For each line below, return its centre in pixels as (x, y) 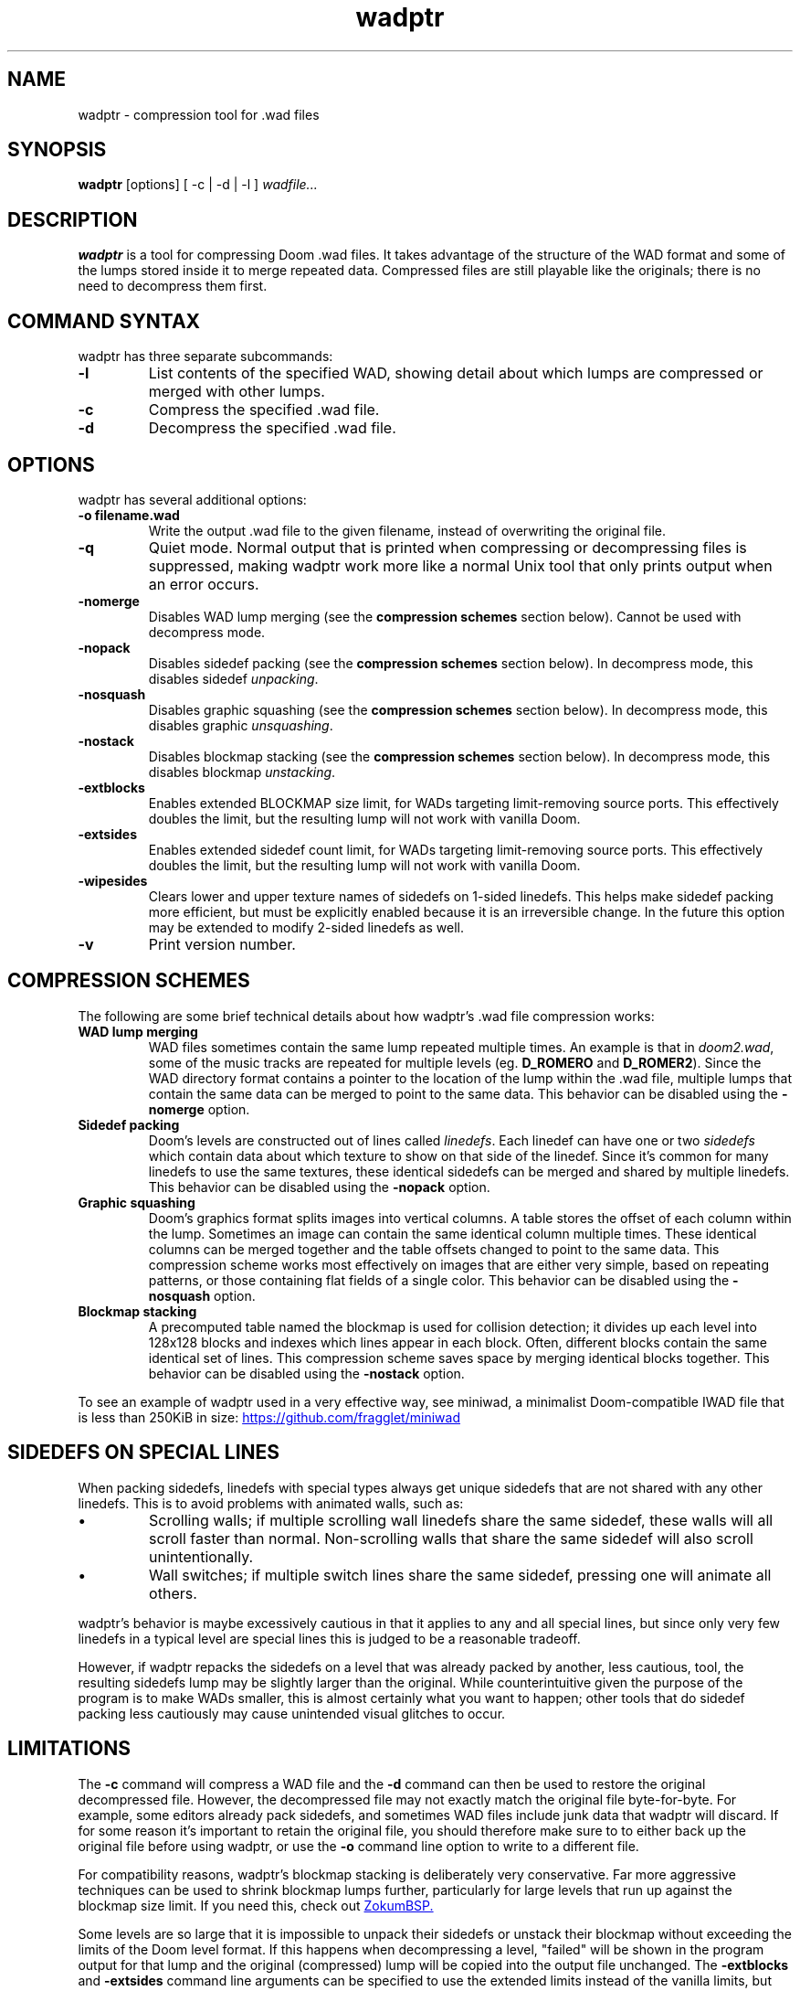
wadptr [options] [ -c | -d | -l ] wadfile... (198, 185)
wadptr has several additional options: (192, 499)
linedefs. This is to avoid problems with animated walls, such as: (271, 1503)
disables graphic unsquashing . (241, 725)
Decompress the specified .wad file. (272, 428)
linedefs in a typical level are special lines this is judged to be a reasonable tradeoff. (329, 1638)
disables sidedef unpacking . (233, 678)
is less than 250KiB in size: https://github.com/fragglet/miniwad (269, 1417)
